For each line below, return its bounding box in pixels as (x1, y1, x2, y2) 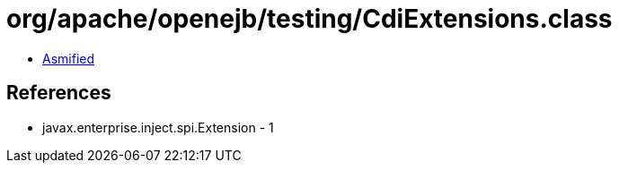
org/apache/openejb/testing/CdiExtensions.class (6, 4, 613, 34)
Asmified (42, 50, 95, 66)
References (6, 81, 111, 105)
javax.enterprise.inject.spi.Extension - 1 (42, 119, 274, 135)
